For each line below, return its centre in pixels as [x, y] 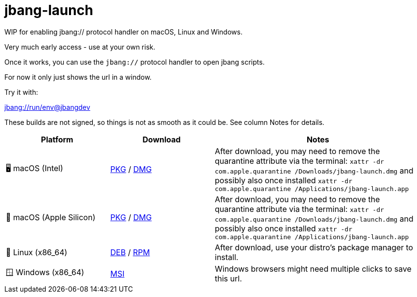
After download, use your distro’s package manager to [314, 247]
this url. [228, 278]
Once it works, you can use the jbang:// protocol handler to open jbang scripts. [135, 62]
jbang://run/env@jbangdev [47, 107]
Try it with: [21, 92]
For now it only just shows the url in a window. [78, 77]
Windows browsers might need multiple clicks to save [313, 269]
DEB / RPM [130, 252]
